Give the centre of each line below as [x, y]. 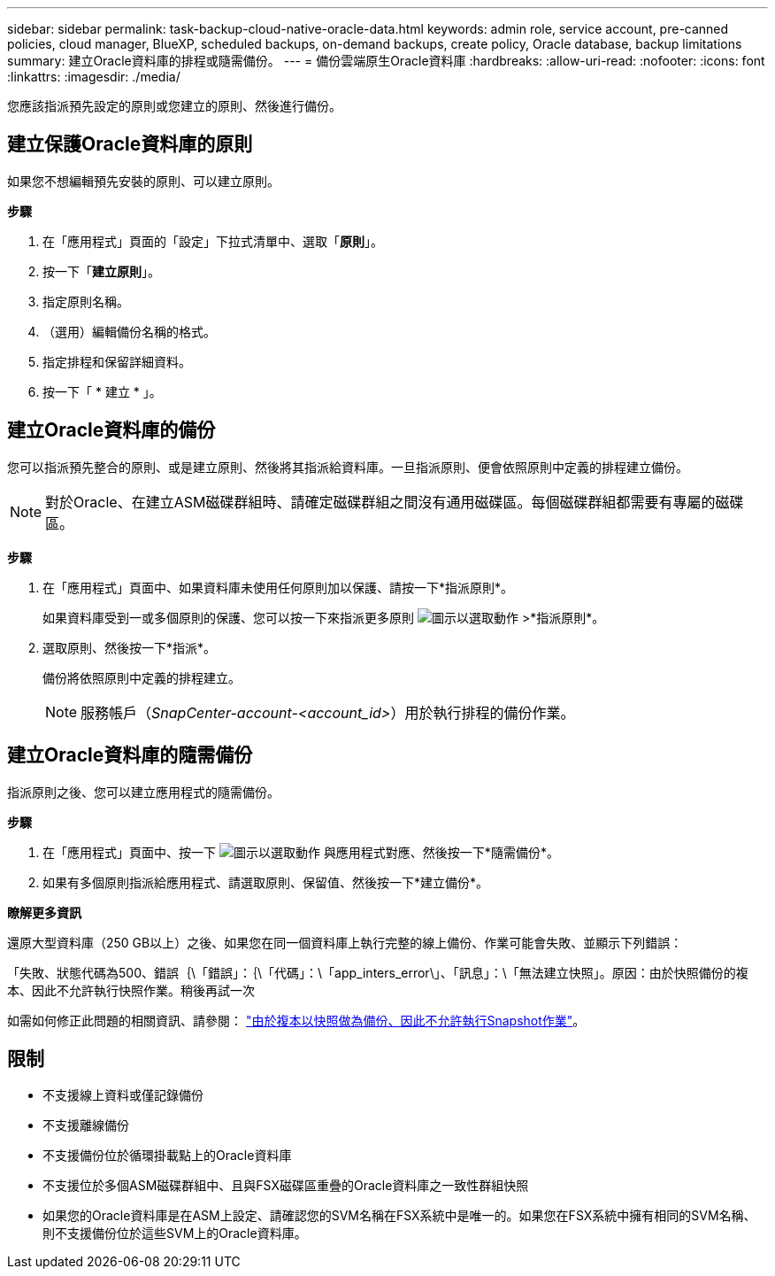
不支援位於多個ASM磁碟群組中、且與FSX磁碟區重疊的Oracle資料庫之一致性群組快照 [286, 1186]
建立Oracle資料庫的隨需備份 [130, 755]
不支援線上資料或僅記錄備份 [123, 1095]
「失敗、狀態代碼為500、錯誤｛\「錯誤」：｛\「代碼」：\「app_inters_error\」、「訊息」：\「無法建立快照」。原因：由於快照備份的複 [378, 972]
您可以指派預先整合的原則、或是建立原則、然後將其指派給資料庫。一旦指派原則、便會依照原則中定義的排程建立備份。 [348, 467]
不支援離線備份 [86, 1125]
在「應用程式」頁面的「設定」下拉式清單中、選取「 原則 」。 [213, 241]
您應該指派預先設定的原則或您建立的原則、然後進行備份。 [174, 106]
